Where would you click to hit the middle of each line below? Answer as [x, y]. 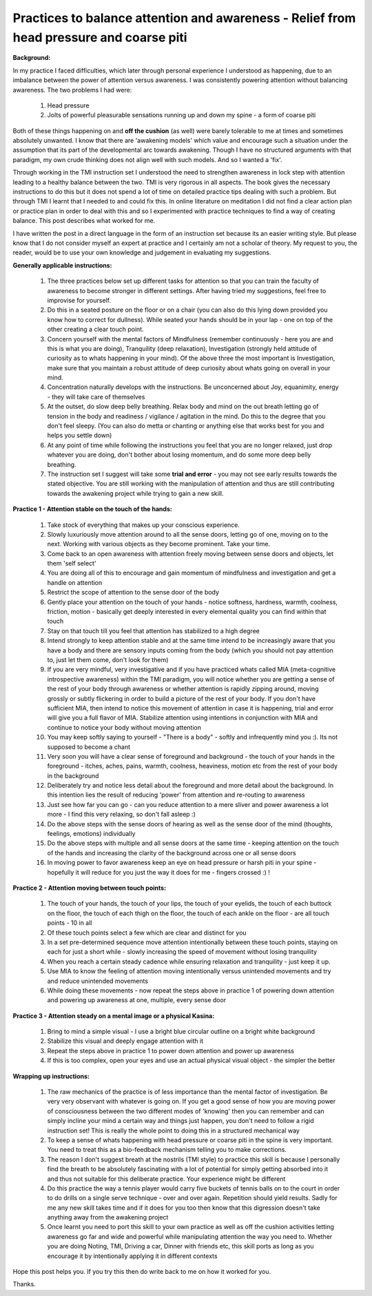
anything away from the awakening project [108, 1217]
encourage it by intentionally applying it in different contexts [132, 1256]
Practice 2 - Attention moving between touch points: [90, 888]
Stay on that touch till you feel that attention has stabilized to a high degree [153, 630]
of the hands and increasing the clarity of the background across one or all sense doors [172, 853]
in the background [73, 775]
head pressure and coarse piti [100, 37]
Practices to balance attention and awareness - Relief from [184, 18]
